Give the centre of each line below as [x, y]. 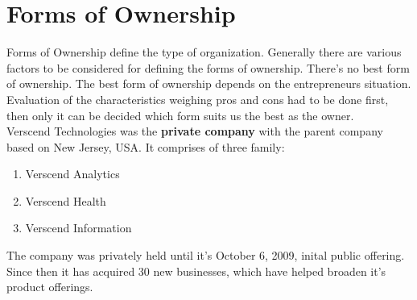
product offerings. [50, 287]
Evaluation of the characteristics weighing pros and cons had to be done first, [198, 99]
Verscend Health [66, 200]
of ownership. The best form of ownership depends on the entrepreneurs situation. [209, 83]
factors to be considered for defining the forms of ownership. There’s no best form [208, 67]
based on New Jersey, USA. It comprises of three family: [146, 146]
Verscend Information [78, 228]
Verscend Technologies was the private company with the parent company [195, 131]
